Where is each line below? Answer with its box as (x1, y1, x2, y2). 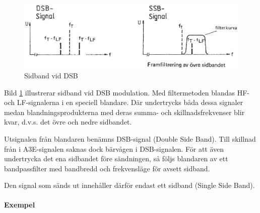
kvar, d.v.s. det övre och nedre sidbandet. (4, 117, 132, 127)
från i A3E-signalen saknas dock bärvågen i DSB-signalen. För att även (4, 143, 224, 154)
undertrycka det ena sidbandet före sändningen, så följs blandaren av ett (4, 153, 228, 164)
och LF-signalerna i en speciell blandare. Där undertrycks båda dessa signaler (4, 97, 243, 108)
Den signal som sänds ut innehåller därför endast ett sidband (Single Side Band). (4, 180, 255, 190)
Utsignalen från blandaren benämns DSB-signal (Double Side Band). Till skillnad (4, 133, 256, 144)
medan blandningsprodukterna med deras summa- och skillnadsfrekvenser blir (4, 106, 245, 117)
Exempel (4, 199, 35, 210)
